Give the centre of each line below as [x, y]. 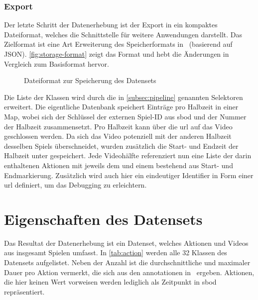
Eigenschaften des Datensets [103, 219]
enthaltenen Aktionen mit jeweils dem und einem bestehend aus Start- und [119, 165]
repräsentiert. [24, 291]
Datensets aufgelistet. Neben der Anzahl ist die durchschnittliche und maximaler [127, 262]
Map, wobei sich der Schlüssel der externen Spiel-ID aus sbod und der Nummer [125, 116]
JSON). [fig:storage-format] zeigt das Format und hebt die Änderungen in [117, 54]
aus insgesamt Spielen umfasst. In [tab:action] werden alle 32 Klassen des [116, 252]
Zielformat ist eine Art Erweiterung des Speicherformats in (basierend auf [118, 44]
